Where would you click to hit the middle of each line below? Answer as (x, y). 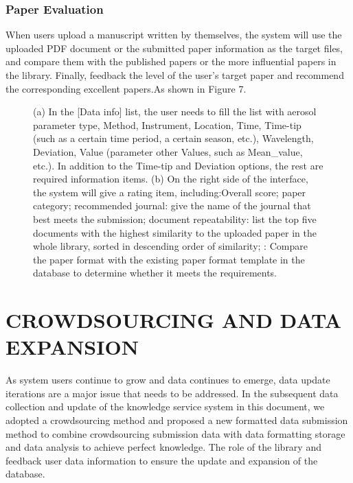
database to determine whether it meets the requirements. (155, 273)
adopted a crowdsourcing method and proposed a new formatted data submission (177, 420)
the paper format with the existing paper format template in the (169, 259)
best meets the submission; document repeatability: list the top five (175, 219)
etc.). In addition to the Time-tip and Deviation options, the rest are (178, 165)
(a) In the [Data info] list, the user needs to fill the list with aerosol (175, 111)
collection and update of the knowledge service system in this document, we (165, 407)
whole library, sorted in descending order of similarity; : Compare (170, 246)
